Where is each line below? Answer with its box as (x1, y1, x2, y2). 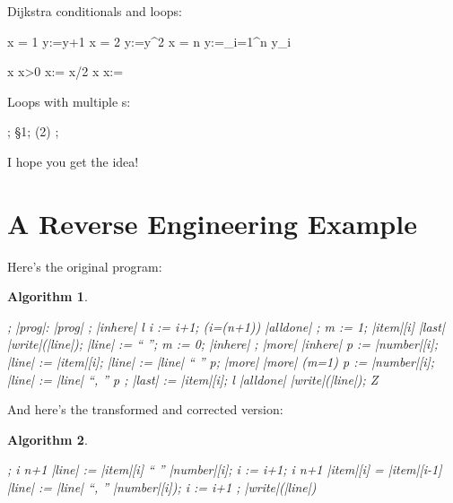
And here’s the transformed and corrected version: (7, 400, 283, 419)
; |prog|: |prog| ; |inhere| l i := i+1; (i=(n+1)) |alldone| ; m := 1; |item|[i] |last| (7, 317, 445, 335)
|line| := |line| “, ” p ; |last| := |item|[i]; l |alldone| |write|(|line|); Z (7, 369, 379, 388)
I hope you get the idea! (7, 152, 139, 170)
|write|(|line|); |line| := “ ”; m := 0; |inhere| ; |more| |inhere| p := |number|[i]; (7, 334, 438, 353)
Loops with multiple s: (7, 91, 131, 110)
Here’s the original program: (7, 256, 162, 275)
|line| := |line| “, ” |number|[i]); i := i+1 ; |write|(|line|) (7, 478, 317, 497)
